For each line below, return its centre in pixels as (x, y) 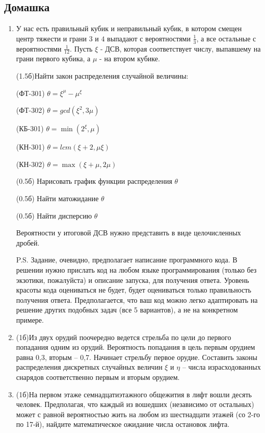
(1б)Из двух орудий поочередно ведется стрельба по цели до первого (124, 337)
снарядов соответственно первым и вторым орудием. (98, 377)
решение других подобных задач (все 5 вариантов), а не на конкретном (127, 310)
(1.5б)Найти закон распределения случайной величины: (102, 76)
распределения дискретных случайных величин (89, 367)
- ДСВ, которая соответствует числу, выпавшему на (180, 48)
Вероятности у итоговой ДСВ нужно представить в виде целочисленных (128, 233)
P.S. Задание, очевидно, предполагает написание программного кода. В (127, 260)
